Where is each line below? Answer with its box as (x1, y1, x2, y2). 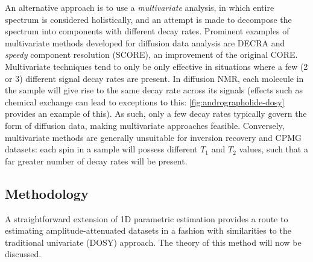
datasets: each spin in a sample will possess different (5, 143, 198, 155)
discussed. (5, 248, 42, 260)
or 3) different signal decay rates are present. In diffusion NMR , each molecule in (5, 72, 304, 84)
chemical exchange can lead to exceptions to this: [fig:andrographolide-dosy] (5, 95, 285, 108)
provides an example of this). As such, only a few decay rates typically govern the (5, 107, 307, 120)
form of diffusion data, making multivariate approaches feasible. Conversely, (5, 119, 285, 131)
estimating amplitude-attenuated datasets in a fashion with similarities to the (5, 224, 291, 237)
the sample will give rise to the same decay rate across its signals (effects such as (5, 84, 303, 96)
